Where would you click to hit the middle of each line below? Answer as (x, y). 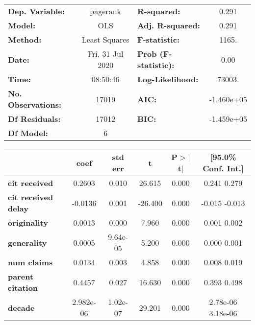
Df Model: (28, 133)
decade (21, 307)
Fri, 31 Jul (105, 54)
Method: (25, 39)
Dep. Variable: (36, 11)
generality (27, 242)
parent (21, 276)
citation (23, 288)
